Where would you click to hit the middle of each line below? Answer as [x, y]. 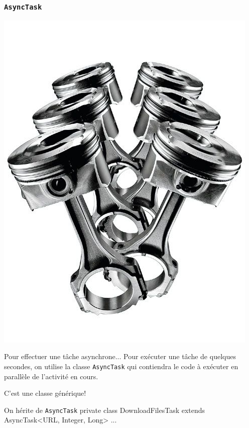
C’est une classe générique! [45, 393]
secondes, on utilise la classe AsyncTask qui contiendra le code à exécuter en [121, 366]
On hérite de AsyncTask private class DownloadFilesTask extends [105, 410]
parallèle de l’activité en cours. [51, 376]
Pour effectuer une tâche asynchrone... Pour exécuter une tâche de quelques [120, 356]
